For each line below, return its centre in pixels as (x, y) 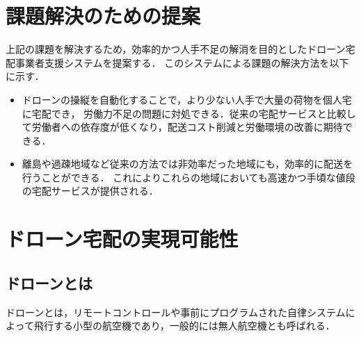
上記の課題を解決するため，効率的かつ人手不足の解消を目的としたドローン (176, 49)
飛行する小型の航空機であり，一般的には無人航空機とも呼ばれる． (184, 326)
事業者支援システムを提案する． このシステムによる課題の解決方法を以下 (182, 62)
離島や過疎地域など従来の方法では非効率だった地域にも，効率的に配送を (187, 164)
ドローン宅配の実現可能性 (122, 239)
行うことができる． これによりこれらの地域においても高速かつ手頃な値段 (188, 177)
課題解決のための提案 (103, 16)
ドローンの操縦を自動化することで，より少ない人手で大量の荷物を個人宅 (187, 99)
